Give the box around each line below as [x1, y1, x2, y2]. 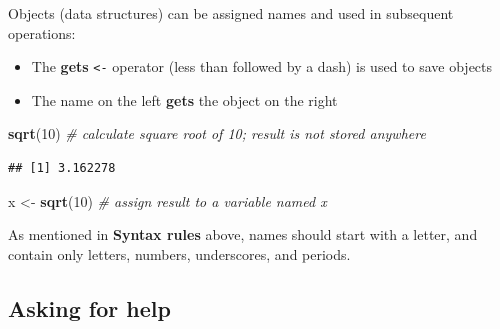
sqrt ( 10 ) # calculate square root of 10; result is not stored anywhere [8, 123, 426, 144]
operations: [8, 22, 76, 43]
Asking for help [8, 292, 171, 323]
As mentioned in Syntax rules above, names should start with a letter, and [8, 224, 478, 245]
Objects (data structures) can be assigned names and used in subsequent [8, 3, 454, 23]
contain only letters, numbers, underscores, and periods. [8, 243, 351, 264]
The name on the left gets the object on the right [31, 89, 338, 110]
